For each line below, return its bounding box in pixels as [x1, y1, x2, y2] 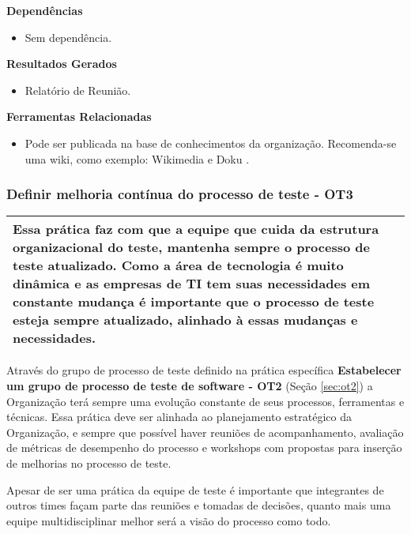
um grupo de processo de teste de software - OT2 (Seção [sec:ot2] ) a [6, 377, 373, 393]
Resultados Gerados [6, 55, 117, 72]
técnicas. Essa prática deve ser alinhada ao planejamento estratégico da [6, 408, 352, 425]
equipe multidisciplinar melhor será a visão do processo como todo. [6, 512, 331, 528]
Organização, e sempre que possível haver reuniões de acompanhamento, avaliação [6, 423, 404, 440]
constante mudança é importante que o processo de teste [13, 292, 375, 311]
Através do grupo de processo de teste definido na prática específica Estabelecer [6, 362, 402, 378]
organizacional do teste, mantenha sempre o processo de [13, 238, 370, 257]
